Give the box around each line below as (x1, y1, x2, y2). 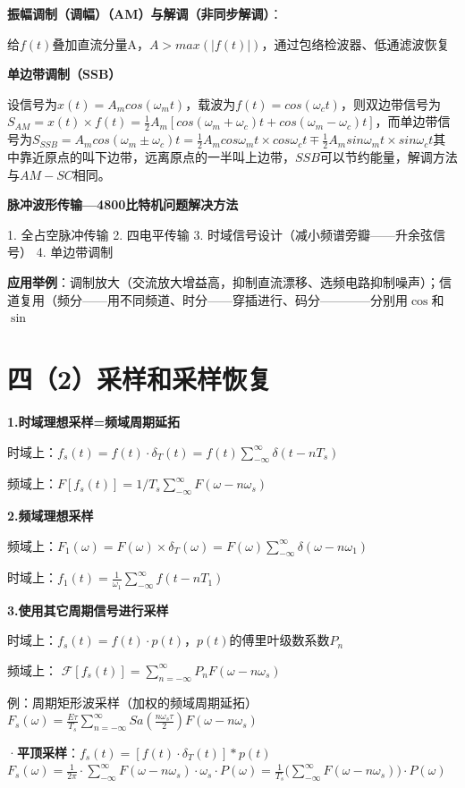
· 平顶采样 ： (7, 742, 80, 761)
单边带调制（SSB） (7, 64, 122, 83)
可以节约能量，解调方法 (319, 148, 458, 166)
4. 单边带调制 (36, 242, 114, 261)
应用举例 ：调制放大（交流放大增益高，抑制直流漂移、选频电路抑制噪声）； (7, 273, 439, 291)
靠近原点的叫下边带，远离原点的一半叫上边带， (19, 148, 295, 166)
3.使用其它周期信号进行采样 (7, 600, 169, 619)
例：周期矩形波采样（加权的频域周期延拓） (7, 692, 258, 711)
